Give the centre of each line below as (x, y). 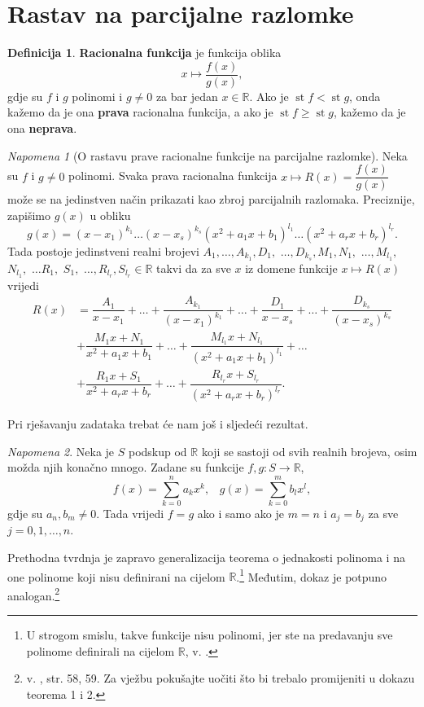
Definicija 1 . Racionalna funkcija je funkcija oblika (144, 53)
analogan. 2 (34, 594)
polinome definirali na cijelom (101, 650)
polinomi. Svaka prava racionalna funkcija (173, 176)
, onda (365, 96)
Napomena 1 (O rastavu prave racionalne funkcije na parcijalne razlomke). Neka (208, 155)
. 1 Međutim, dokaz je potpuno (312, 575)
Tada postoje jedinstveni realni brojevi (103, 250)
